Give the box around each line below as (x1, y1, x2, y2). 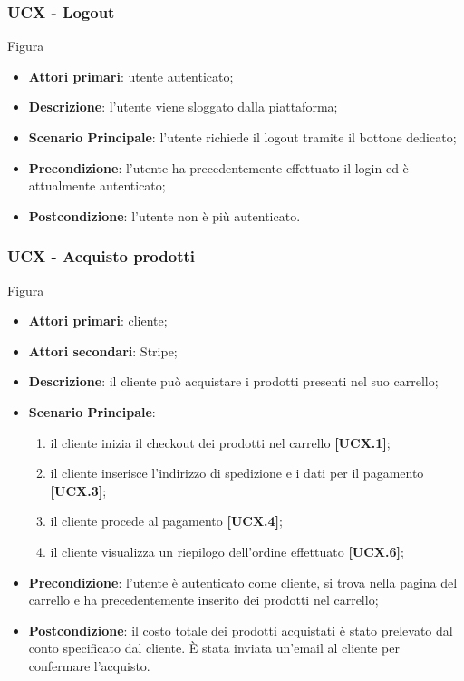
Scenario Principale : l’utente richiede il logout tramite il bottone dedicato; (28, 128, 457, 146)
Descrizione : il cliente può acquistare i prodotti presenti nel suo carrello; (28, 372, 439, 391)
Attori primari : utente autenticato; (28, 66, 234, 85)
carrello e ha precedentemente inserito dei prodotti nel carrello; (28, 590, 379, 609)
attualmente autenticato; (28, 176, 166, 195)
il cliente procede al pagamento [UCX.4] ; (50, 511, 283, 530)
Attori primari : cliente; (28, 311, 168, 330)
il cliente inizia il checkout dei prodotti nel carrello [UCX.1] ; (50, 433, 391, 452)
